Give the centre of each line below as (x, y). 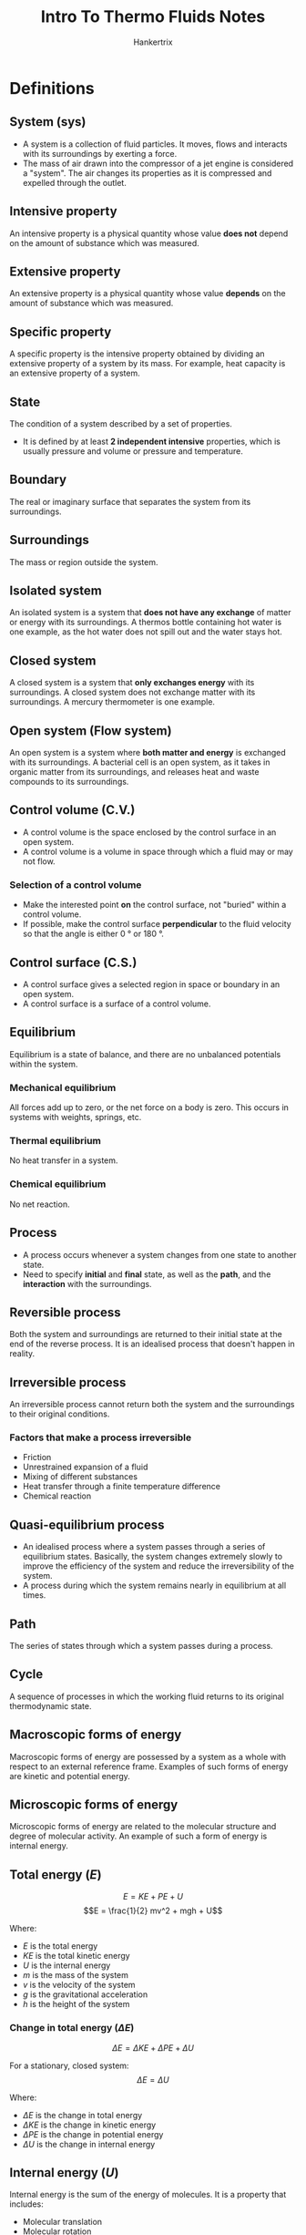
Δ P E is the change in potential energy (93, 2134)
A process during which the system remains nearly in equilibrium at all (154, 1586)
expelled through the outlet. (75, 182)
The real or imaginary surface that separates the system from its (130, 501)
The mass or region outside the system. (84, 561)
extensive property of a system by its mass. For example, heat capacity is (148, 364)
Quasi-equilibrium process (87, 1524)
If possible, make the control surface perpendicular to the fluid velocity (157, 924)
